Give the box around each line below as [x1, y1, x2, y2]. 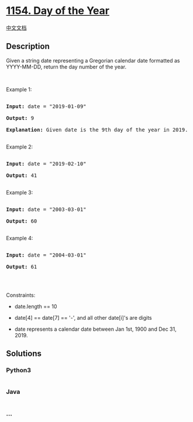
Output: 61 [6, 263, 37, 270]
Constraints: [6, 291, 36, 299]
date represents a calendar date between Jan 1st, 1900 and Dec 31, [14, 326, 177, 333]
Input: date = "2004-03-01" [6, 251, 87, 258]
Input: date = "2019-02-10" [6, 160, 87, 167]
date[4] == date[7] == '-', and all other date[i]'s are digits [14, 314, 152, 321]
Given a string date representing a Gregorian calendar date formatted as [6, 57, 180, 64]
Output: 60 [6, 217, 37, 224]
